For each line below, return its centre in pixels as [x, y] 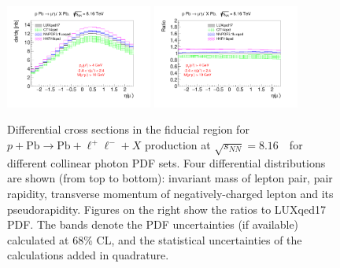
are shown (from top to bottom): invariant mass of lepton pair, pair [170, 178]
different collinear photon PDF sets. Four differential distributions [166, 162]
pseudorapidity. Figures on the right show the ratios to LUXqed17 [166, 209]
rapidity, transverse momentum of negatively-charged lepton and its [170, 193]
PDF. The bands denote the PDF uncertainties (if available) [153, 224]
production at [178, 145]
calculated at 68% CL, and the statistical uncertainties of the [155, 239]
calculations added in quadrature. [88, 255]
